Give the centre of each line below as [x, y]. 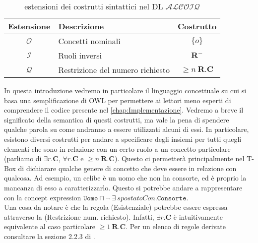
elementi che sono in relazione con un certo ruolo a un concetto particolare [117, 149]
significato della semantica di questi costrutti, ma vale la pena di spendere [117, 119]
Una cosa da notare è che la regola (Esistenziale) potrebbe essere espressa [116, 207]
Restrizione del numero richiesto [114, 70]
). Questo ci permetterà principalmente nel [179, 158]
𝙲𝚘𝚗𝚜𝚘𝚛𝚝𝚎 [172, 198]
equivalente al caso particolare [50, 226]
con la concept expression [43, 197]
